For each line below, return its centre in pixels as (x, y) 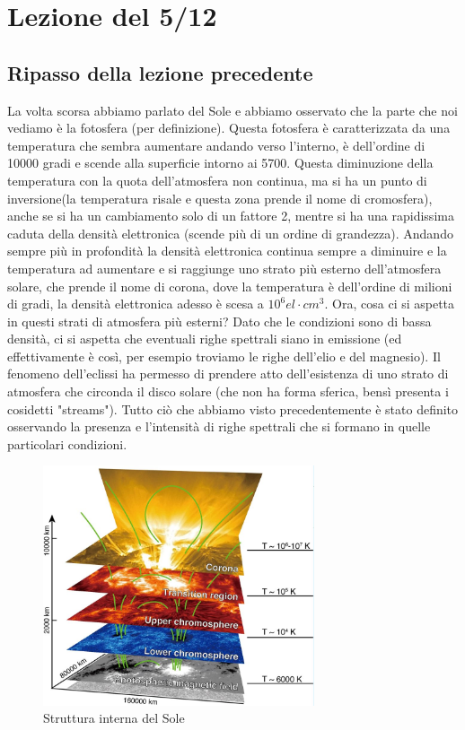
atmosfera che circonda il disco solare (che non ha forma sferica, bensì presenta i (228, 391)
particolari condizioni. (67, 443)
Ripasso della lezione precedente (160, 72)
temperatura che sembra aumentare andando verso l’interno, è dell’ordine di (216, 145)
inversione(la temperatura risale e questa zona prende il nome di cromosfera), (220, 198)
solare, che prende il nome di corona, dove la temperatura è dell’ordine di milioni (230, 286)
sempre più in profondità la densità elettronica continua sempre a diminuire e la (227, 251)
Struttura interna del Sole (114, 718)
